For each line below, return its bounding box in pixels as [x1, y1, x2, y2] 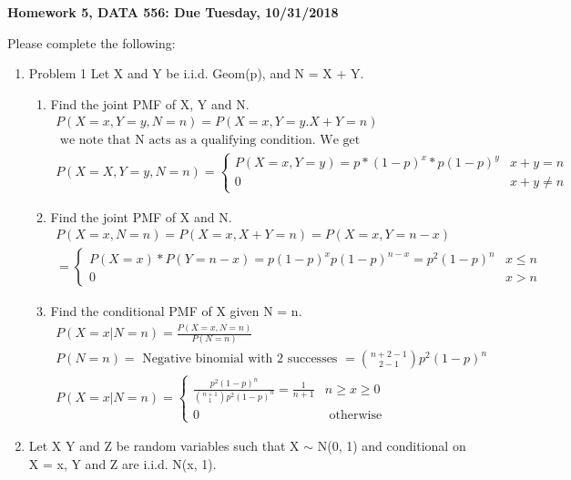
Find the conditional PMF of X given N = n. [50, 301, 302, 321]
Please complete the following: [7, 33, 176, 52]
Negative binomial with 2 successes [142, 352, 338, 366]
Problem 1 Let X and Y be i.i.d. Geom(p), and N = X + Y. [28, 64, 364, 83]
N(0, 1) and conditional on [317, 436, 466, 455]
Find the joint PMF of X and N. [50, 207, 232, 226]
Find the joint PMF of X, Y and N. [50, 94, 250, 113]
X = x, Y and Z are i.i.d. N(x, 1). [28, 454, 217, 473]
